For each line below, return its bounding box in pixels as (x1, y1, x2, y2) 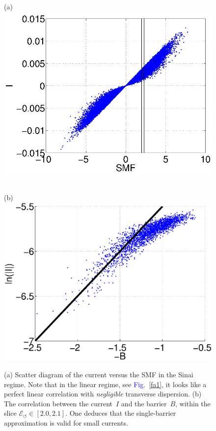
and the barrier (121, 398, 167, 408)
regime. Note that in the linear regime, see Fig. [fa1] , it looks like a (4, 379, 207, 389)
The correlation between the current (4, 398, 113, 408)
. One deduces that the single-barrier (65, 408, 176, 418)
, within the (175, 398, 211, 408)
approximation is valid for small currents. (4, 418, 128, 428)
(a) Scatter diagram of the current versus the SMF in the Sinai (4, 369, 193, 380)
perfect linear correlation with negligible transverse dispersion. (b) (4, 389, 202, 399)
